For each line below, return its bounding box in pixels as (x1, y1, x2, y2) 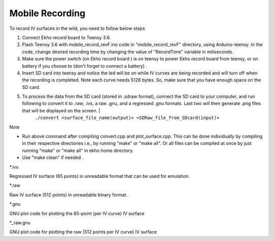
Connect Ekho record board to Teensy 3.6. (22, 34, 111, 41)
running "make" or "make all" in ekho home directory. (22, 147, 134, 153)
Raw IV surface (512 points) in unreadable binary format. (9, 191, 128, 197)
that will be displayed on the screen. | (22, 107, 100, 113)
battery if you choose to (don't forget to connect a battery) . (22, 63, 147, 69)
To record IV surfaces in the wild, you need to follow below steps (9, 25, 145, 31)
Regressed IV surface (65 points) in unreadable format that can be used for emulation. (9, 173, 190, 179)
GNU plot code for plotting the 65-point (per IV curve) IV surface (9, 210, 145, 216)
